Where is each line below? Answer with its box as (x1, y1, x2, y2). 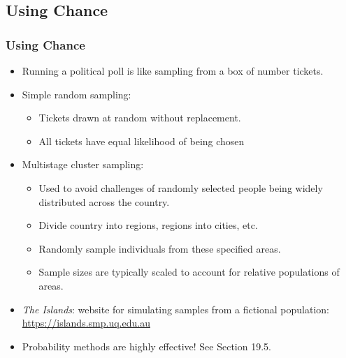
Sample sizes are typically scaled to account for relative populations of (38, 264, 340, 279)
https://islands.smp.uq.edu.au (22, 315, 150, 330)
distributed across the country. (38, 194, 170, 209)
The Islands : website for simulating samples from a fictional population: (22, 301, 329, 316)
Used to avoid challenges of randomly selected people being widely (38, 180, 323, 195)
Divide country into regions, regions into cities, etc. (38, 218, 258, 232)
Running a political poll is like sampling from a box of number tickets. (22, 64, 324, 77)
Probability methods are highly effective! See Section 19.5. (22, 338, 271, 353)
